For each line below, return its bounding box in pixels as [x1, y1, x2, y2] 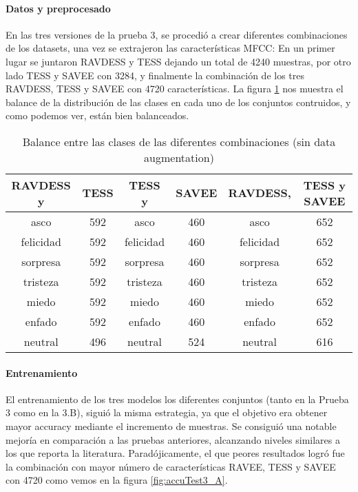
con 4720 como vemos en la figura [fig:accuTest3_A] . [6, 473, 228, 487]
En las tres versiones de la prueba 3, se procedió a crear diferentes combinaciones [6, 27, 348, 41]
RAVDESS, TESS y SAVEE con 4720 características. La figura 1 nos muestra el [6, 81, 344, 96]
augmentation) [144, 149, 214, 165]
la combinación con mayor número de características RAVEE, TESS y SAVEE [6, 459, 336, 473]
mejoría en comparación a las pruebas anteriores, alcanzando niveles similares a [6, 432, 340, 447]
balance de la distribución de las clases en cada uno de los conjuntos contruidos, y [6, 94, 351, 109]
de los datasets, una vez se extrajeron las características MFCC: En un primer [6, 41, 335, 55]
